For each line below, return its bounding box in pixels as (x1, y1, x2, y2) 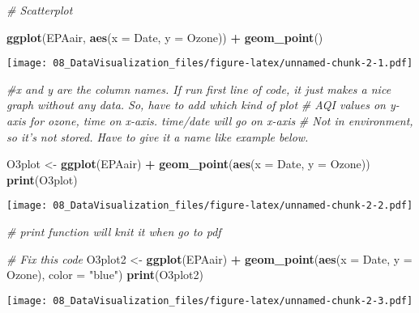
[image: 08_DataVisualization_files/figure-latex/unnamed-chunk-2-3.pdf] (6, 294, 413, 307)
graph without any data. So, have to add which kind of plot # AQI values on (6, 96, 386, 113)
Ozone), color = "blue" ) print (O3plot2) (6, 266, 203, 283)
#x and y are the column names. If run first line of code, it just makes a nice (6, 80, 391, 97)
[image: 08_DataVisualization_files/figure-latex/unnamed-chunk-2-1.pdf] (6, 57, 413, 70)
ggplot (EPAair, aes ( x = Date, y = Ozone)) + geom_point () (6, 28, 323, 45)
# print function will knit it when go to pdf (6, 223, 221, 240)
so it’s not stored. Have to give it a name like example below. (6, 128, 309, 145)
